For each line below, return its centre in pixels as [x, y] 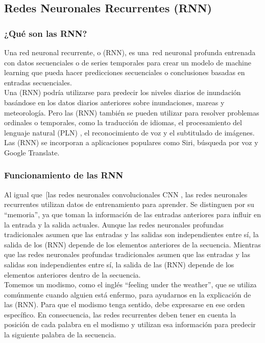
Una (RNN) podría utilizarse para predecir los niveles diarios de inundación [123, 92]
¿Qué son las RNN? [46, 33]
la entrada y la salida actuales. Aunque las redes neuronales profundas [114, 224]
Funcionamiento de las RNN [64, 175]
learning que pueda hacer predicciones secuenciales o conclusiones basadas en [125, 72]
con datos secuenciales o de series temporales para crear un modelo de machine [128, 62]
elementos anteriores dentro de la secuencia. [73, 274]
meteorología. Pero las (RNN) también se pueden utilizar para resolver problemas [132, 112]
